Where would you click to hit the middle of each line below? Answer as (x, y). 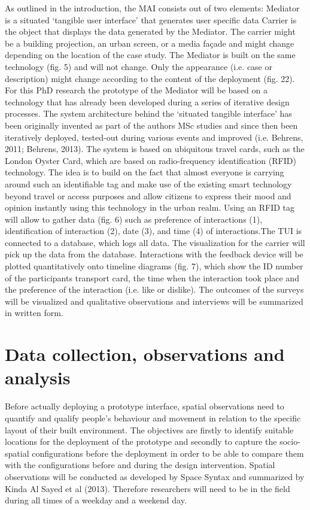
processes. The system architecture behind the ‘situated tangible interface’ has (148, 113)
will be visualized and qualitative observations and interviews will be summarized (154, 301)
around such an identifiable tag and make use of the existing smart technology (148, 183)
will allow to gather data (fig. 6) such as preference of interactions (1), (134, 219)
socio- (290, 441)
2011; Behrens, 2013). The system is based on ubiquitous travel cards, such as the (155, 149)
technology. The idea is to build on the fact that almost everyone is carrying (145, 172)
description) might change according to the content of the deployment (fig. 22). (150, 78)
